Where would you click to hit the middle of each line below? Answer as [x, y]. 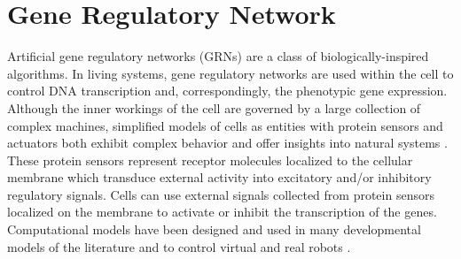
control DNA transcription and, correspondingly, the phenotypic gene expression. [227, 91]
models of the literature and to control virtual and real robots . [179, 246]
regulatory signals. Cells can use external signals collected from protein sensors [221, 194]
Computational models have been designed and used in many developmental [214, 229]
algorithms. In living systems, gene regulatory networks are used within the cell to [230, 73]
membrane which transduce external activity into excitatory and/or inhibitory [219, 177]
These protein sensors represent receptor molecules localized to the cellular [210, 160]
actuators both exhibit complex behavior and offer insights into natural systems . [227, 143]
